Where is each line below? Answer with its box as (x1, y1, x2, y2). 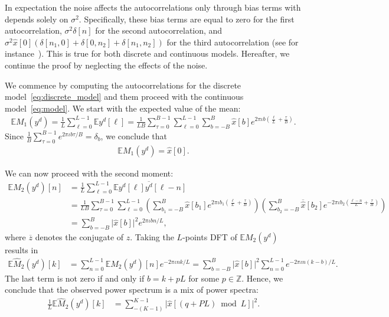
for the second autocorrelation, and (95, 24, 223, 37)
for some (188, 272, 220, 284)
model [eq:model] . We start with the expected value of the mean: (5, 102, 241, 114)
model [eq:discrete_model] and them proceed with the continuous (5, 90, 244, 103)
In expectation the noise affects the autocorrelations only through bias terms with (5, 1, 301, 13)
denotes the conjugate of (35, 230, 124, 243)
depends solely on (5, 12, 68, 25)
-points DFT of (182, 230, 237, 243)
